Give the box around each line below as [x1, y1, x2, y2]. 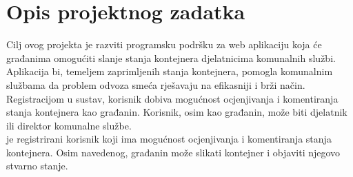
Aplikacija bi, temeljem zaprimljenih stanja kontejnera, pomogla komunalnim [6, 64, 333, 79]
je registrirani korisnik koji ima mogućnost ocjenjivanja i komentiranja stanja [6, 132, 332, 146]
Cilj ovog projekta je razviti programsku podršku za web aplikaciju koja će [6, 37, 322, 52]
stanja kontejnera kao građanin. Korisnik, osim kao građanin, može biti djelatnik [6, 105, 347, 119]
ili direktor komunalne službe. [6, 118, 132, 132]
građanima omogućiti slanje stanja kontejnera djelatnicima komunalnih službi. [6, 50, 336, 65]
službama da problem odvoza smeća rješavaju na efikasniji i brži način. [6, 77, 305, 92]
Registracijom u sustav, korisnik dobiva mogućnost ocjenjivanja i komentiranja [6, 91, 339, 105]
